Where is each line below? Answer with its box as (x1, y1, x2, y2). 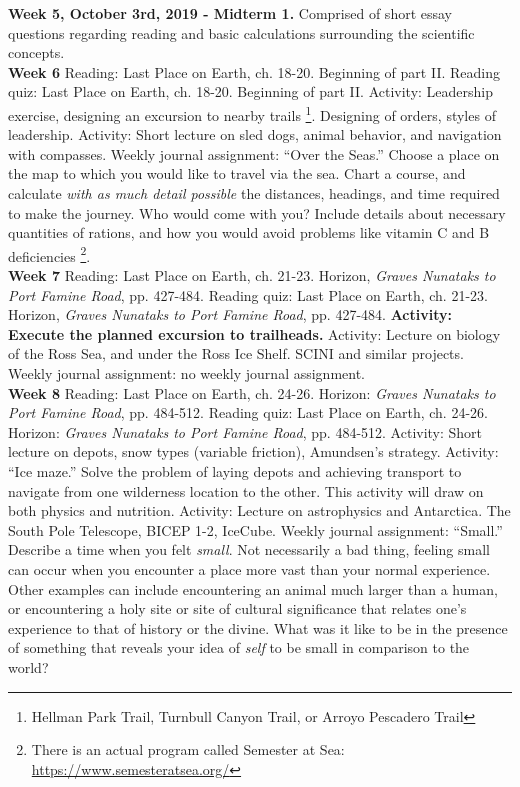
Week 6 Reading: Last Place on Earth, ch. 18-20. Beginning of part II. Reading (8, 61, 500, 82)
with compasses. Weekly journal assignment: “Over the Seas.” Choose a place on (8, 143, 500, 164)
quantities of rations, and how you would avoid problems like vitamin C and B (8, 222, 490, 243)
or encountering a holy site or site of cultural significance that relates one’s (8, 598, 467, 619)
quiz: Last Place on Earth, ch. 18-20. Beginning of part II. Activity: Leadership (8, 81, 494, 102)
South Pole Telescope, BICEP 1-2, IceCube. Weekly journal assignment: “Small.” (8, 519, 503, 540)
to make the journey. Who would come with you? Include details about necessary (8, 202, 506, 223)
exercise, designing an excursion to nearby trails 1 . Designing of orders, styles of (8, 101, 496, 125)
